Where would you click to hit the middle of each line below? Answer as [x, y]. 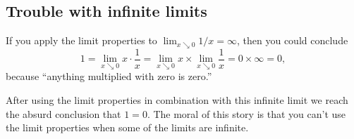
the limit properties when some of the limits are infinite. [127, 127]
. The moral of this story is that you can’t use [246, 113]
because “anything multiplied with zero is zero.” [109, 76]
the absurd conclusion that [63, 113]
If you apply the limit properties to [81, 40]
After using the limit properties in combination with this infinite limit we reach [177, 99]
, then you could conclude [293, 40]
